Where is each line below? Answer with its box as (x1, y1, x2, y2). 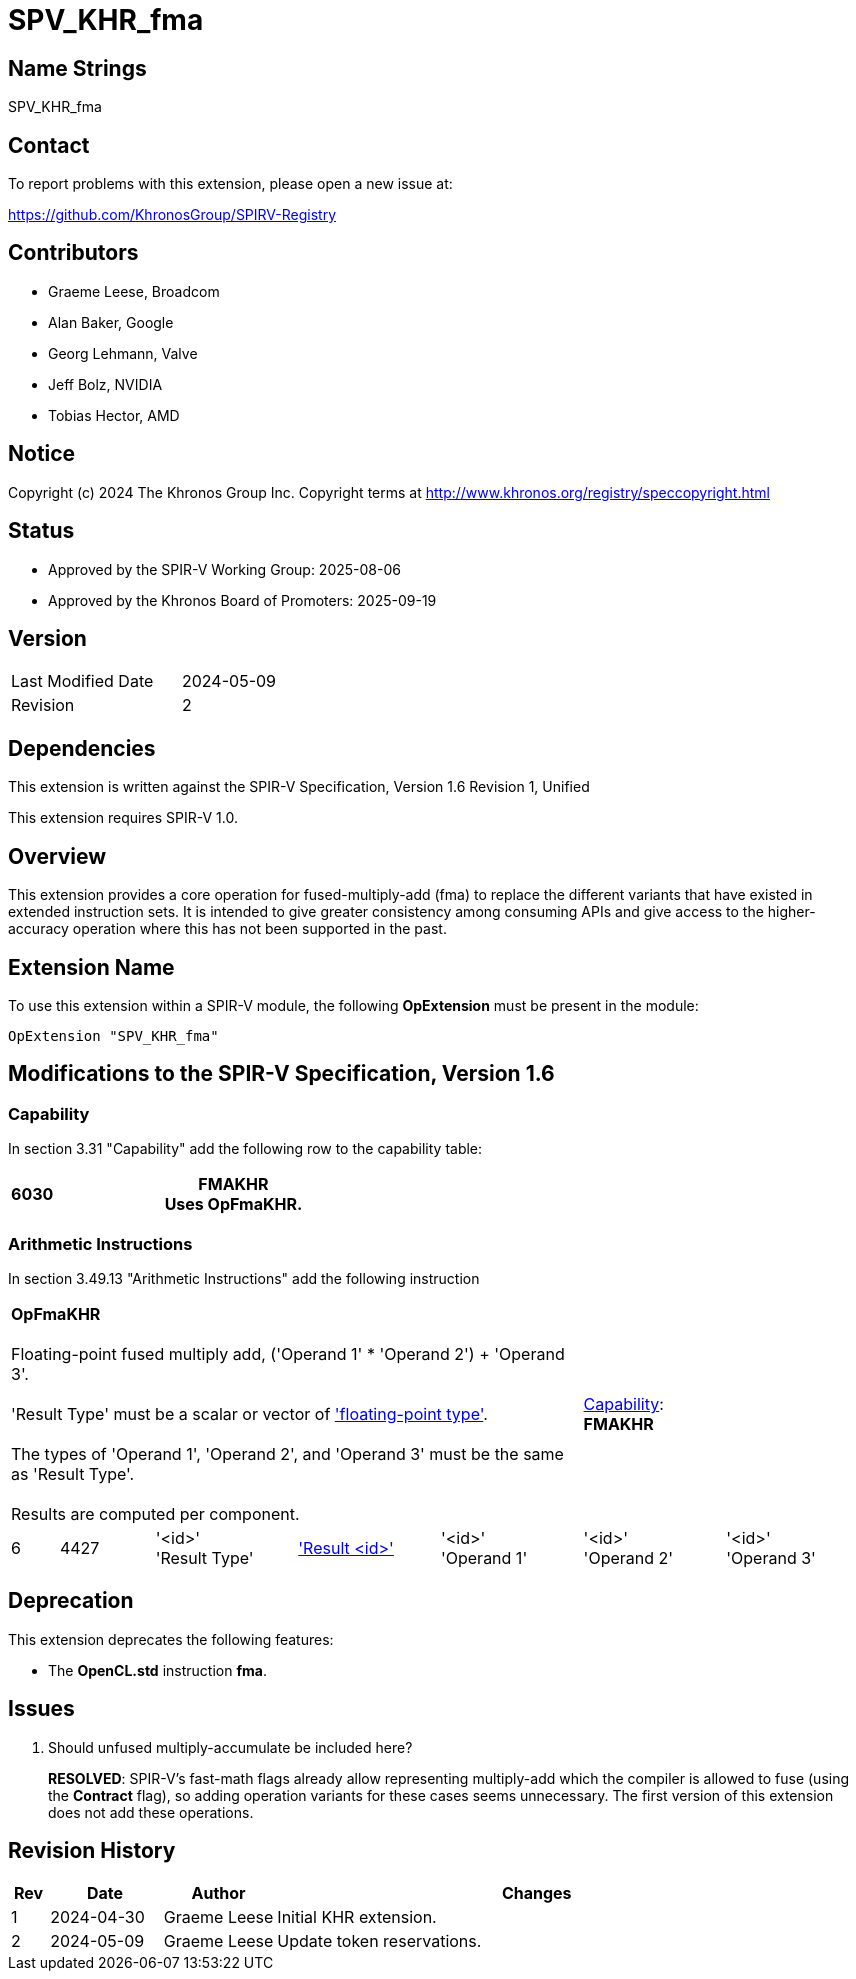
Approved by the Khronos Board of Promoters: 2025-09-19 (48, 591, 437, 609)
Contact (8, 132, 90, 158)
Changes (501, 1883, 572, 1904)
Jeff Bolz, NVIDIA (48, 375, 163, 393)
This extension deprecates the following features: (8, 1630, 334, 1648)
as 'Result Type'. (11, 1463, 135, 1484)
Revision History (8, 1838, 176, 1863)
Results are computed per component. (11, 1503, 300, 1524)
